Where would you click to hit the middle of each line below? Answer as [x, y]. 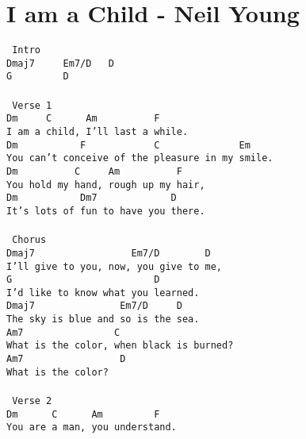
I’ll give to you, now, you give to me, [115, 266]
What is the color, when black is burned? [120, 346]
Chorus [29, 240]
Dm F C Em [128, 145]
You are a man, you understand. [92, 427]
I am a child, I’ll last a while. [98, 132]
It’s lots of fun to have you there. [106, 211]
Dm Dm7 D [92, 198]
